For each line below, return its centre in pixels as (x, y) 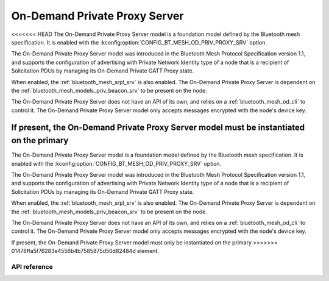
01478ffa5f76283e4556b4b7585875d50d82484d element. (85, 251)
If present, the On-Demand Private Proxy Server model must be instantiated (158, 128)
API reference (32, 266)
